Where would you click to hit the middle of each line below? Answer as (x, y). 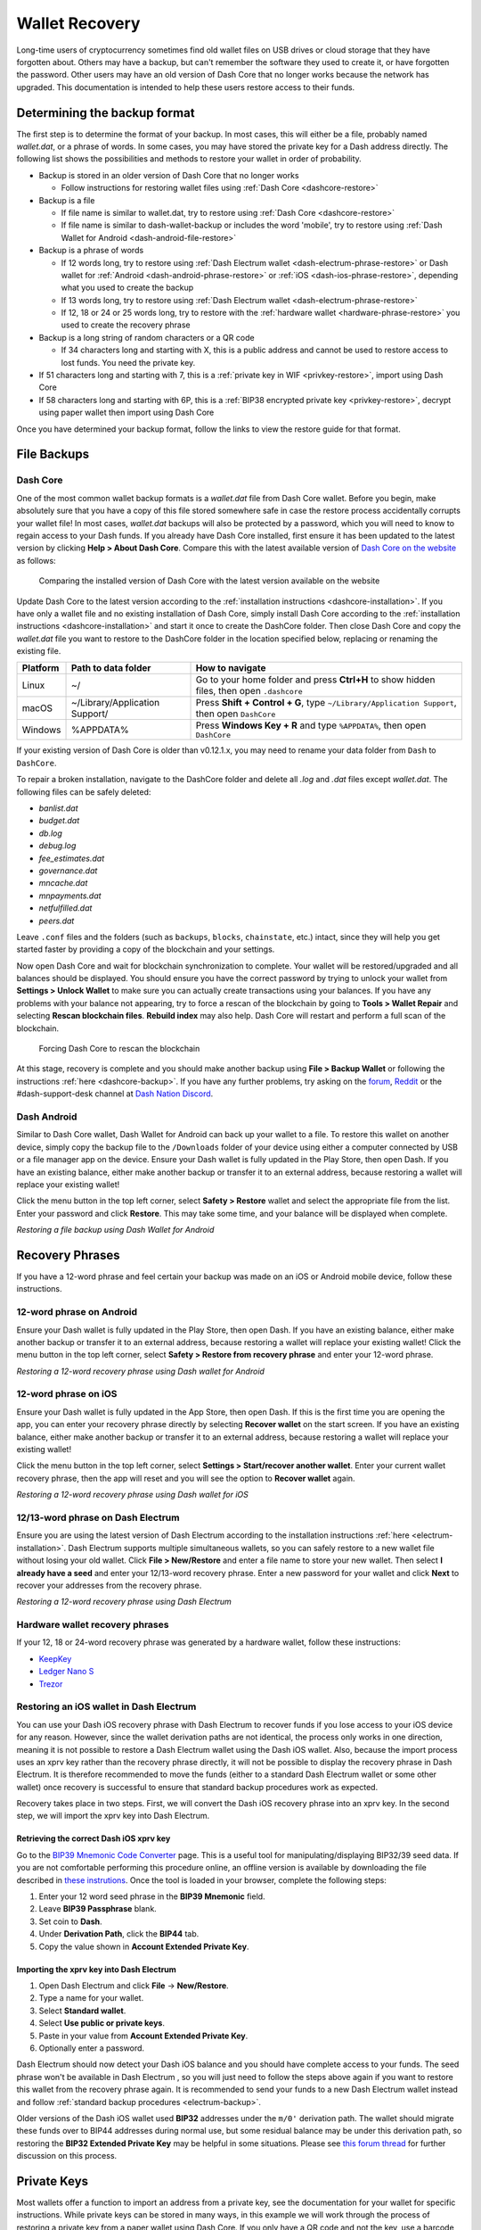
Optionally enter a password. (92, 2048)
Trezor (51, 1684)
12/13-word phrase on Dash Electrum (98, 1517)
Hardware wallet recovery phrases (93, 1625)
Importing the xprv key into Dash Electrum (97, 1969)
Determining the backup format (106, 113)
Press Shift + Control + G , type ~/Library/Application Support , (326, 703)
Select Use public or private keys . (102, 2023)
